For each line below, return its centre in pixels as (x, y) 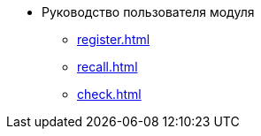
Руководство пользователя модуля (148, 12)
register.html (114, 39)
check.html (109, 94)
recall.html (107, 67)
